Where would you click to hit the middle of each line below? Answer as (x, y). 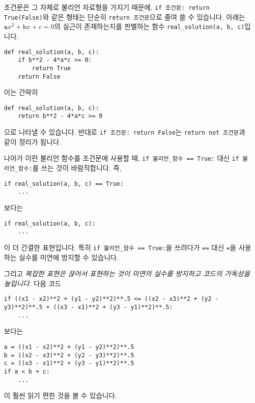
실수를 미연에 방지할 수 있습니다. (69, 257)
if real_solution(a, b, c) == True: (64, 184)
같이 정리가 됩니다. (33, 141)
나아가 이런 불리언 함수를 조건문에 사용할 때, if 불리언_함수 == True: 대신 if (122, 158)
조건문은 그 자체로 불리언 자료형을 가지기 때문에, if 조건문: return (107, 7)
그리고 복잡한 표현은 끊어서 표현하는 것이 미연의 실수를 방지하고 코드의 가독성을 (127, 273)
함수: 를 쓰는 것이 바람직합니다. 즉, (70, 168)
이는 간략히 (21, 92)
